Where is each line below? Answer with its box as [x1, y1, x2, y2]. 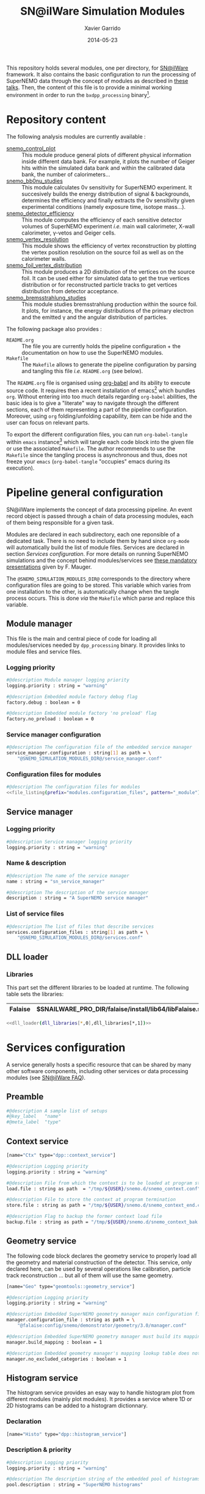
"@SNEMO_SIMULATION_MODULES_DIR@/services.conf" [17, 935, 143, 941]
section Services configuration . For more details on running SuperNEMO [6, 550, 189, 557]
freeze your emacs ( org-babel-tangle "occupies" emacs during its [6, 457, 171, 465]
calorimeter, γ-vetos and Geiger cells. [21, 229, 116, 236]
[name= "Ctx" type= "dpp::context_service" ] [6, 1153, 116, 1159]
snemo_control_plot [6, 145, 56, 152]
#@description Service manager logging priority [6, 839, 132, 845]
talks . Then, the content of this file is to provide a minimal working [6, 84, 172, 91]
